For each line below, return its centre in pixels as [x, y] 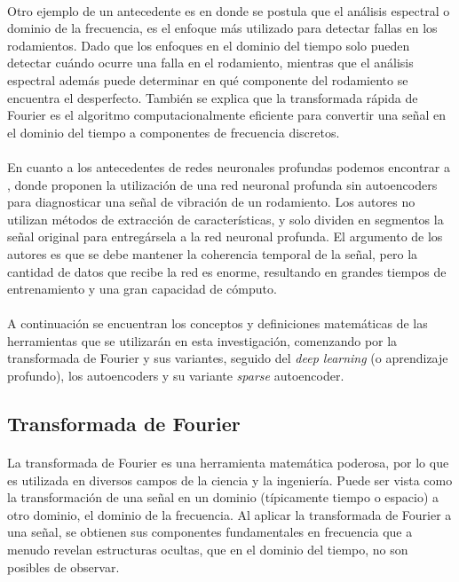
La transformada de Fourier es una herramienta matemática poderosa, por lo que [228, 463]
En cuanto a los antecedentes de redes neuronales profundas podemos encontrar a [229, 166]
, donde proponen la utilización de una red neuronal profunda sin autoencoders [222, 184]
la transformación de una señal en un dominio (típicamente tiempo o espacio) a [223, 497]
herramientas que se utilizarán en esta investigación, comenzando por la [202, 340]
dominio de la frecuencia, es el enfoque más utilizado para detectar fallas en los [222, 28]
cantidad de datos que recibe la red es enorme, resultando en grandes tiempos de [227, 271]
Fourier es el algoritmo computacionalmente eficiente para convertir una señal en [227, 115]
